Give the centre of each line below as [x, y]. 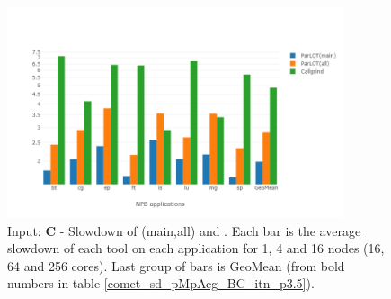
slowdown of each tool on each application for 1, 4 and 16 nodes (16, [196, 248]
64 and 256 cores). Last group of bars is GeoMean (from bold [176, 265]
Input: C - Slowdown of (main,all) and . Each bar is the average [184, 230]
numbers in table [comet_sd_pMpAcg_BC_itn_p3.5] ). [161, 283]
